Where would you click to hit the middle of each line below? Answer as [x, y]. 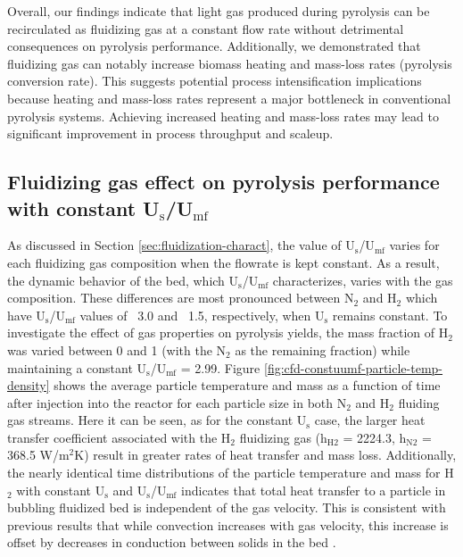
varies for [414, 245]
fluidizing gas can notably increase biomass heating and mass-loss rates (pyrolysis [230, 63]
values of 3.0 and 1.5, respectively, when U [202, 315]
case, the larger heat [370, 420]
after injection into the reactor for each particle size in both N [177, 402]
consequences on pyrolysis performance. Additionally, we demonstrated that [214, 46]
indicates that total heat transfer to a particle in [314, 490]
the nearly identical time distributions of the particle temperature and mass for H [231, 473]
